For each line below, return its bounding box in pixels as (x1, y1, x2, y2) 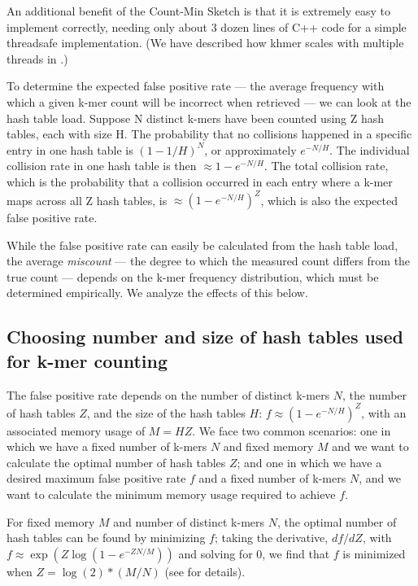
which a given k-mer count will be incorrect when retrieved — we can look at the (7, 93, 411, 110)
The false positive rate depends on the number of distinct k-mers (7, 386, 330, 403)
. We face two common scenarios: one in (192, 422, 391, 439)
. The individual (329, 141, 410, 158)
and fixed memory (223, 438, 314, 455)
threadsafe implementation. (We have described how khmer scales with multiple (7, 34, 404, 51)
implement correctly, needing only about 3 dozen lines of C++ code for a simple (7, 18, 407, 35)
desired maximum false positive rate (7, 470, 186, 487)
